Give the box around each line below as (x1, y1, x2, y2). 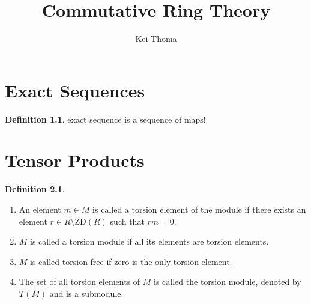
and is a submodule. (49, 287, 124, 299)
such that (110, 214, 145, 227)
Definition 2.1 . (5, 183, 65, 195)
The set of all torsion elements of (19, 275, 140, 288)
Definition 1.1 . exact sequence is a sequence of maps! (5, 112, 206, 125)
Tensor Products (5, 148, 145, 172)
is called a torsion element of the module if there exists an (92, 202, 306, 215)
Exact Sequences (5, 78, 145, 102)
